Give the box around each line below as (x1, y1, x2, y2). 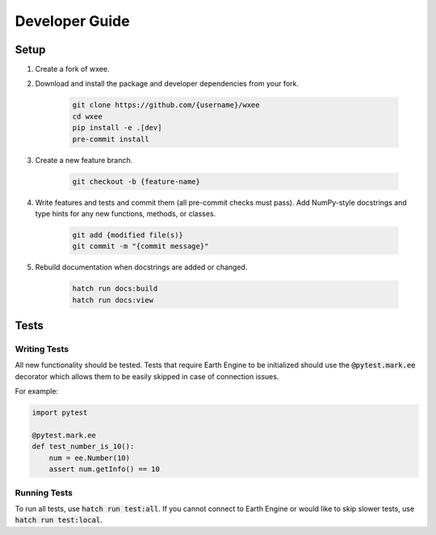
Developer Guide (15, 12, 130, 30)
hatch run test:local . (15, 515, 103, 525)
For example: (15, 387, 59, 396)
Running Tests (15, 487, 73, 498)
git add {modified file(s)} (72, 230, 183, 240)
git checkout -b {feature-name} (72, 177, 201, 186)
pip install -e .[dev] (72, 123, 162, 132)
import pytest (31, 408, 88, 417)
